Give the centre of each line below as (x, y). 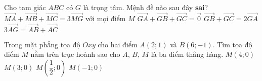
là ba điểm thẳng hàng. (187, 54)
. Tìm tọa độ (232, 44)
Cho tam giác (25, 7)
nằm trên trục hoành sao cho (75, 54)
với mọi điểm (106, 18)
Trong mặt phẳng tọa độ (42, 44)
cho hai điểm (118, 44)
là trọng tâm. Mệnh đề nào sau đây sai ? (146, 7)
